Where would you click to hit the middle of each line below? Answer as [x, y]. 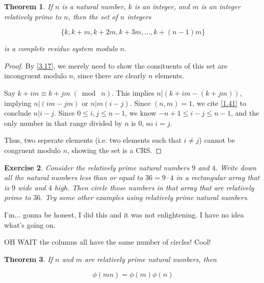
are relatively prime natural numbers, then [151, 259]
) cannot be [217, 140]
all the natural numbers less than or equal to [74, 177]
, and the [245, 113]
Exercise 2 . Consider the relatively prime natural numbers [97, 167]
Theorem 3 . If [28, 259]
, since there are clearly [110, 75]
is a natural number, [94, 6]
